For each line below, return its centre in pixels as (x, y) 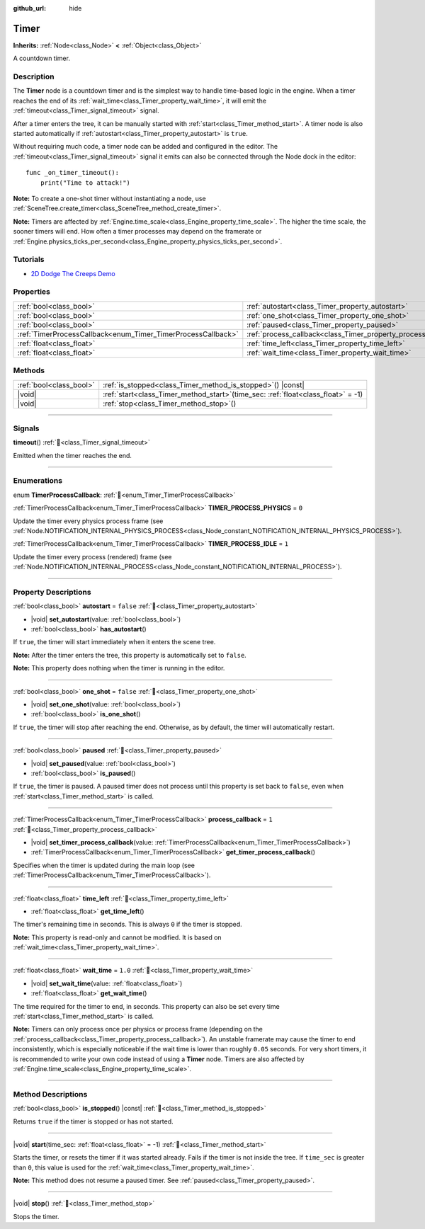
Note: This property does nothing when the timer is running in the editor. (119, 668)
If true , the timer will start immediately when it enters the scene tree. (114, 642)
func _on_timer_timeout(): (73, 173)
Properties (32, 292)
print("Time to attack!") (85, 183)
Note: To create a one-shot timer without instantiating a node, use (109, 198)
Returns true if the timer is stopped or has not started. (93, 1121)
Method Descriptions (50, 1094)
